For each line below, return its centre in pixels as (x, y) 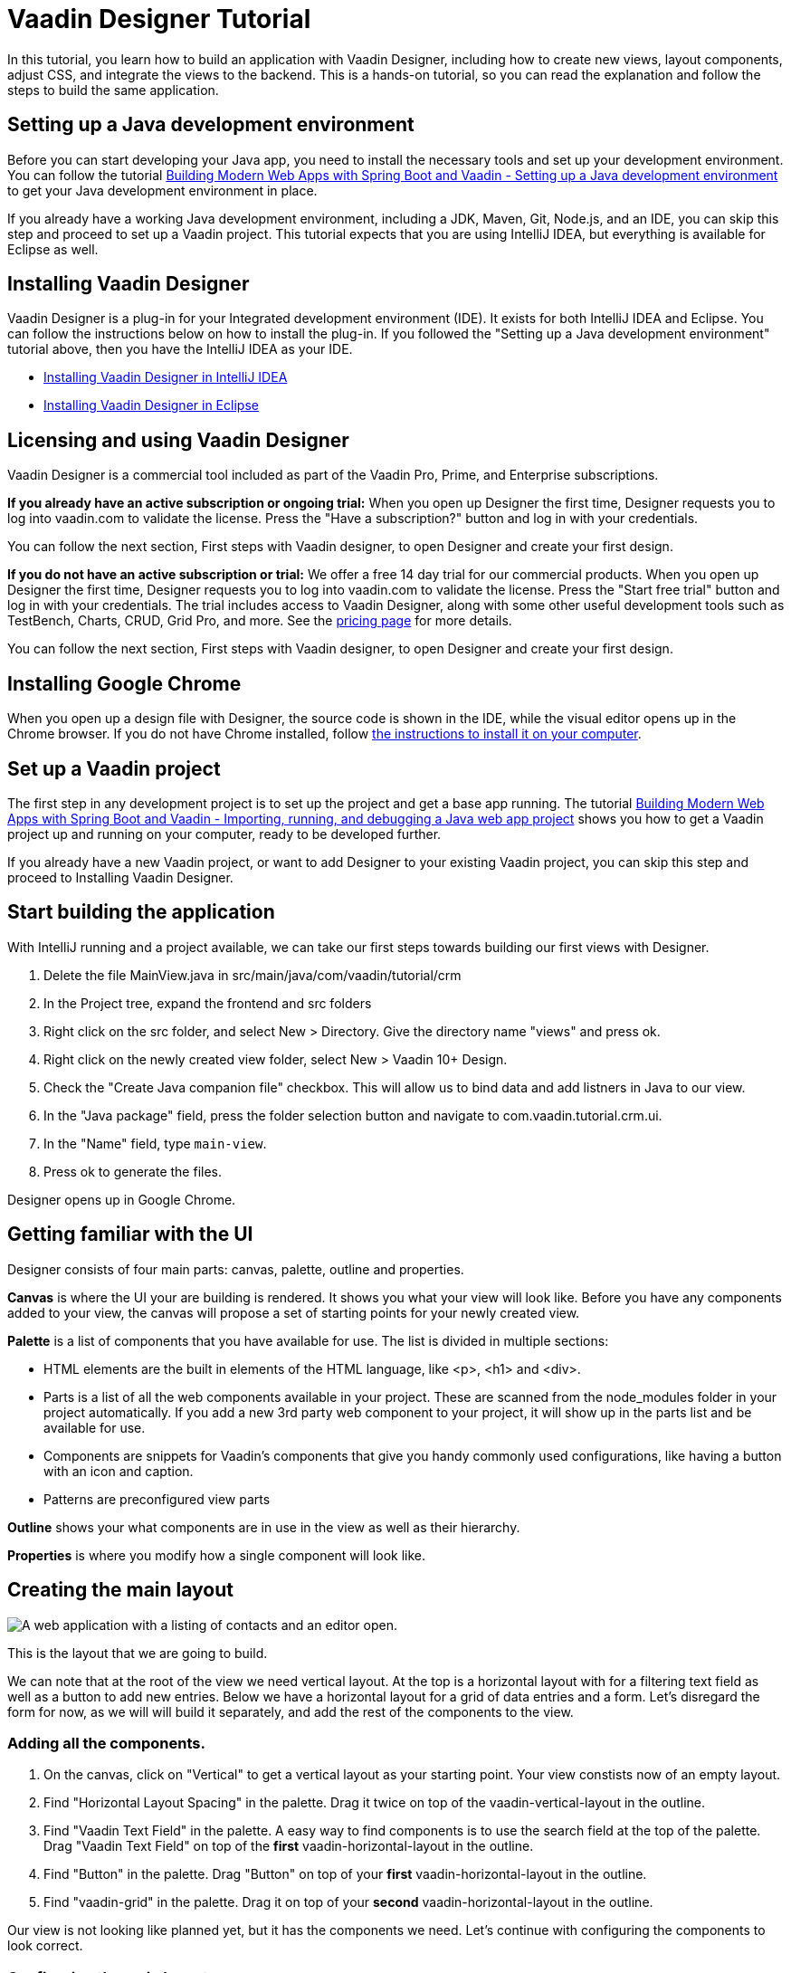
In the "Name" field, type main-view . (155, 1143)
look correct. (45, 1946)
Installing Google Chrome (124, 683)
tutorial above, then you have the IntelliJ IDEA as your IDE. (180, 349)
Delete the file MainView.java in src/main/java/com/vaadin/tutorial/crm (253, 975)
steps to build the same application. (113, 90)
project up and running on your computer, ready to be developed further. (224, 834)
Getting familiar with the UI (130, 1234)
